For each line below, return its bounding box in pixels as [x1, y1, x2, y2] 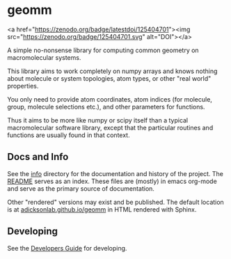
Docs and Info [7, 151, 69, 163]
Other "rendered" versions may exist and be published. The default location [7, 198, 224, 206]
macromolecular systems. [7, 53, 81, 61]
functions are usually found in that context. [7, 131, 130, 139]
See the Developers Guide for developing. [7, 244, 127, 252]
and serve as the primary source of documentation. [7, 184, 155, 193]
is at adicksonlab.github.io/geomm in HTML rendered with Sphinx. [7, 205, 197, 214]
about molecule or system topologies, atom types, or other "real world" [7, 74, 212, 82]
